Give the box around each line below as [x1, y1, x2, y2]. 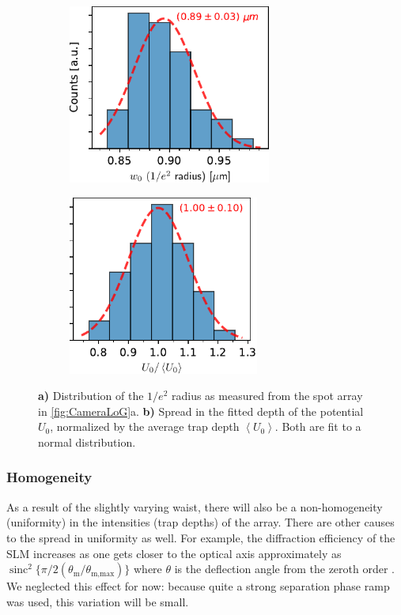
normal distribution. [38, 433, 136, 450]
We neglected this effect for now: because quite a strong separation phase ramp [6, 578, 390, 594]
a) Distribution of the [38, 387, 144, 404]
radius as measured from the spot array [171, 387, 363, 404]
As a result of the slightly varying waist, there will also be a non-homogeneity [6, 498, 383, 515]
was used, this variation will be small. [6, 593, 189, 609]
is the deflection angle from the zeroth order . [174, 560, 395, 577]
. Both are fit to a [274, 418, 361, 435]
